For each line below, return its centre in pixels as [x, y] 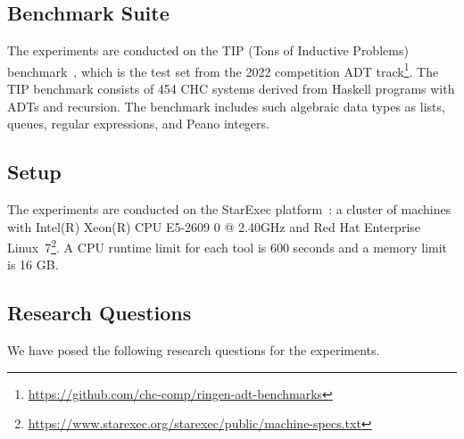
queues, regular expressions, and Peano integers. [138, 124]
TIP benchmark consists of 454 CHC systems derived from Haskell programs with [231, 89]
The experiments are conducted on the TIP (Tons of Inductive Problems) [208, 50]
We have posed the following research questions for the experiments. [194, 350]
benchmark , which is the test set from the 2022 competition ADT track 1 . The [223, 70]
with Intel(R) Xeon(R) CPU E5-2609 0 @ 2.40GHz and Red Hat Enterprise [214, 226]
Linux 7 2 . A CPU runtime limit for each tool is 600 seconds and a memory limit [228, 246]
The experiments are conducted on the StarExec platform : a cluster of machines [229, 209]
